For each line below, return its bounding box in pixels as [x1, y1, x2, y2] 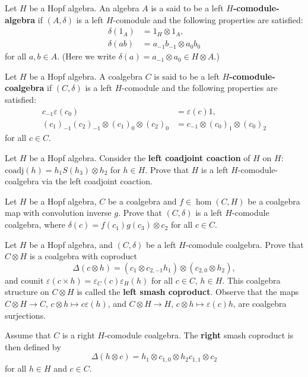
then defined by [5, 340, 61, 353]
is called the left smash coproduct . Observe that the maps [77, 285, 299, 298]
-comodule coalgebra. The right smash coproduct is [104, 329, 294, 341]
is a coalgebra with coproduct [29, 250, 137, 262]
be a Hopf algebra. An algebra [29, 2, 139, 14]
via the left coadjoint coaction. [42, 175, 153, 187]
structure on [5, 285, 49, 298]
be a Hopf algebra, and [29, 238, 113, 250]
